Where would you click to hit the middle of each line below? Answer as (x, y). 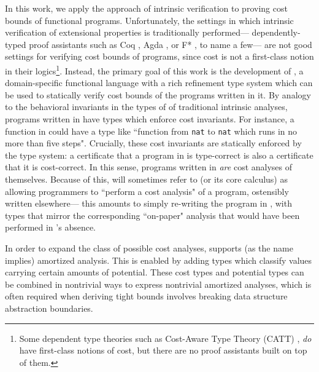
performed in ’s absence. (51, 227)
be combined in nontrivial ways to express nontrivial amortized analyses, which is (158, 284)
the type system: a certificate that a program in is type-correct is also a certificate (159, 155)
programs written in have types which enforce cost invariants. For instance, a (150, 119)
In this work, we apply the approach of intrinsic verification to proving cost (146, 8)
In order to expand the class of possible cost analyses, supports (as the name (149, 248)
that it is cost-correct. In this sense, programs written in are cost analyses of (149, 167)
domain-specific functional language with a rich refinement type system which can (159, 83)
